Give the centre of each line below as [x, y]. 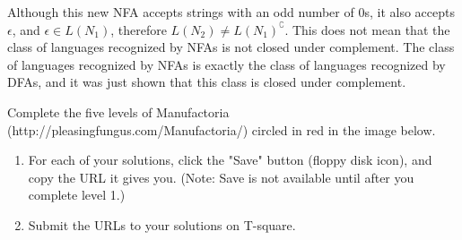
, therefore [139, 29]
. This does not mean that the [367, 29]
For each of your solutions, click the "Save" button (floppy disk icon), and [230, 160]
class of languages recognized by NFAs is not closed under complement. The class [231, 47]
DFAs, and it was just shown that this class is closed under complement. [207, 82]
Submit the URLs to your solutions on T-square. [162, 224]
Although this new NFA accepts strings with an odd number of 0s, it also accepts [231, 12]
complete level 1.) [77, 195]
